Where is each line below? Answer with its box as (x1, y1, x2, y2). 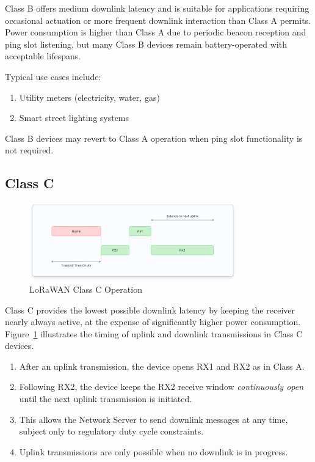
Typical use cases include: (5, 70, 101, 82)
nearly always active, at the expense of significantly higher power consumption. (5, 315, 301, 328)
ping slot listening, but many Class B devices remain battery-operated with (5, 37, 287, 50)
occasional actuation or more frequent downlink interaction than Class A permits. (5, 13, 311, 26)
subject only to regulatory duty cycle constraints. (19, 425, 204, 438)
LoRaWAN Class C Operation (29, 282, 142, 295)
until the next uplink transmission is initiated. (19, 392, 192, 405)
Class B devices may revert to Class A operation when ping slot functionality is (5, 131, 303, 144)
